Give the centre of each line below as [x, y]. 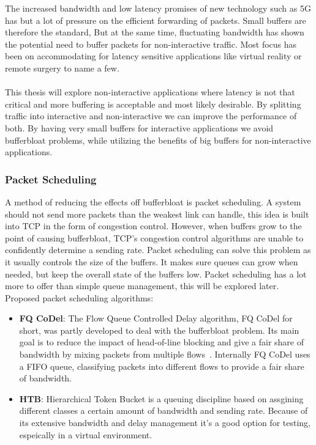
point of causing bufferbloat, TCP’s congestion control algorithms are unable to [154, 237]
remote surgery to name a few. [62, 68]
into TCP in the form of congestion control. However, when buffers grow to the [153, 226]
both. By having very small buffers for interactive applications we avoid [139, 127]
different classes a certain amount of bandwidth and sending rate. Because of [164, 410]
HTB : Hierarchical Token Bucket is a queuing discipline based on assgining [161, 398]
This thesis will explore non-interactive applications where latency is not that [150, 92]
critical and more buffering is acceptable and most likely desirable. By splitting [153, 104]
